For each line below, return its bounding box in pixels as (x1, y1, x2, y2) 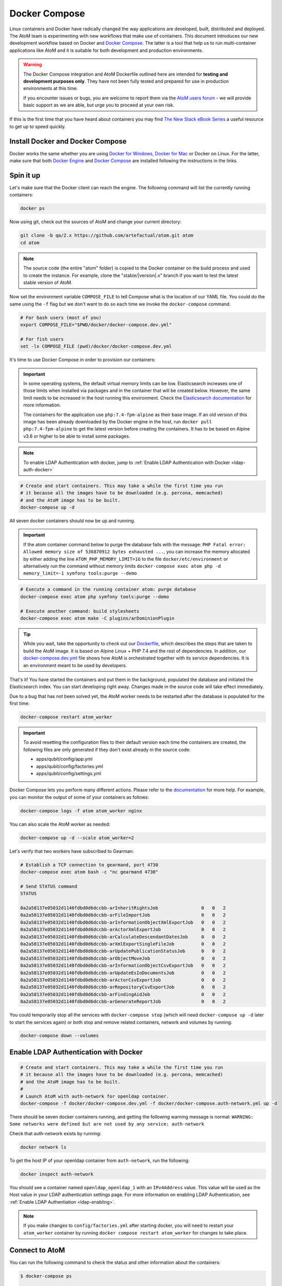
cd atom (20, 240, 39, 245)
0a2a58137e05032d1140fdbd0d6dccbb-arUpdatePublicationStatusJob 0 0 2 (20, 948, 226, 954)
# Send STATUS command (20, 883, 77, 889)
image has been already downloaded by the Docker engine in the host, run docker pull (23, 418, 212, 424)
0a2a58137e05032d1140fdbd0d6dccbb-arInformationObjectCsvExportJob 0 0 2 (20, 962, 226, 969)
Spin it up (9, 171, 41, 180)
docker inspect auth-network (20, 1171, 94, 1177)
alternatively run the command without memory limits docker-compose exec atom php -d (23, 563, 221, 569)
